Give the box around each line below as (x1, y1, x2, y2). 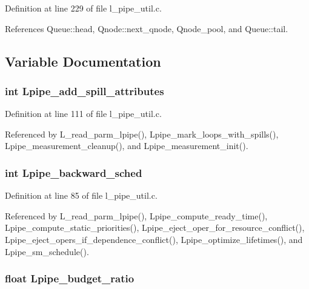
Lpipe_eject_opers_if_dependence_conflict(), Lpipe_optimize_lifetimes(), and (5, 233, 303, 245)
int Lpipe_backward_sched (5, 165, 142, 180)
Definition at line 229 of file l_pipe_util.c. (5, 2, 162, 14)
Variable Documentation (5, 51, 161, 70)
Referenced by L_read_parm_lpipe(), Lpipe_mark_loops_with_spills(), (5, 127, 279, 140)
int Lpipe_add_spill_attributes (5, 83, 164, 98)
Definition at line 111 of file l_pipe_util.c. (5, 107, 162, 120)
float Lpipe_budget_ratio (5, 271, 135, 286)
